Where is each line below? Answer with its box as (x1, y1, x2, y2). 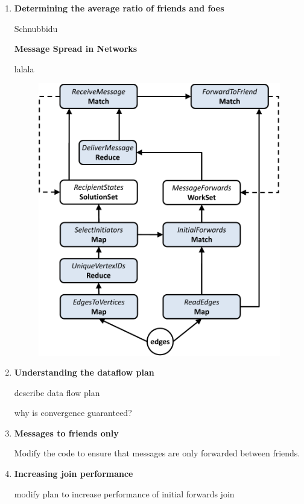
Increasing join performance (14, 467, 133, 480)
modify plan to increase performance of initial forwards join (14, 487, 235, 500)
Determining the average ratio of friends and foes (14, 2, 224, 14)
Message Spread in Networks (14, 42, 138, 55)
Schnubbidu (14, 22, 58, 34)
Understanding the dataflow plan (14, 366, 154, 379)
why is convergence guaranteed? (14, 406, 132, 419)
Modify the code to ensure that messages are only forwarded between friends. (14, 447, 300, 459)
